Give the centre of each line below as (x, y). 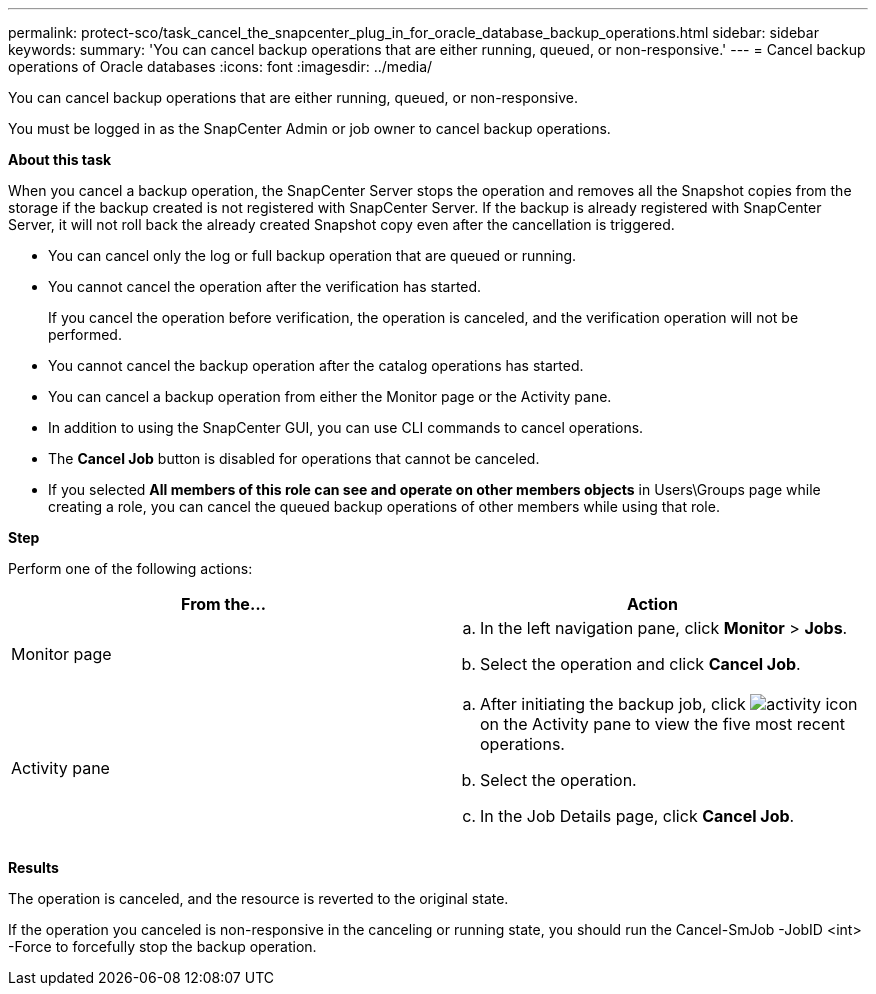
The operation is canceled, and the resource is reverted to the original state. (258, 898)
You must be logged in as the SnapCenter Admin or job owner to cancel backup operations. (309, 128)
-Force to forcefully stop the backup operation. (162, 946)
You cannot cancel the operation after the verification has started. (265, 286)
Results (33, 867)
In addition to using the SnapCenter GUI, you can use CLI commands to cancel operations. (346, 427)
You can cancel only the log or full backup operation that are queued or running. (312, 255)
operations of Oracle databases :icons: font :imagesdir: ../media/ (220, 66)
